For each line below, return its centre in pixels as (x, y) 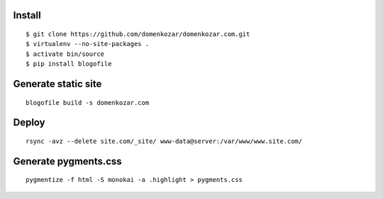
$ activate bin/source (65, 54)
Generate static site (57, 84)
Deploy (29, 123)
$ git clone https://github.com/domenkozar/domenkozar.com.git (138, 34)
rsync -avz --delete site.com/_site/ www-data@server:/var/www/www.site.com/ (164, 141)
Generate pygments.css (67, 161)
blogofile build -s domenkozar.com (88, 102)
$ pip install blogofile (69, 64)
